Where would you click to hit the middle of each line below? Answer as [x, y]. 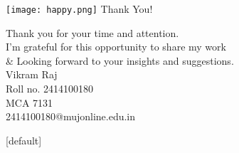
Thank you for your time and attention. [92, 32]
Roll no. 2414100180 [50, 89]
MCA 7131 [30, 102]
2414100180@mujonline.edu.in [71, 116]
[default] [24, 140]
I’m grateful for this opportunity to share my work [116, 47]
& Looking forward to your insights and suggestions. [120, 60]
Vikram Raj [32, 74]
